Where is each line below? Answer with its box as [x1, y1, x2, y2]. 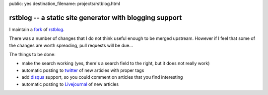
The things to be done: [9, 52, 56, 58]
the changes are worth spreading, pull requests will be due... [9, 42, 134, 48]
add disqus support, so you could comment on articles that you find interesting [21, 74, 183, 80]
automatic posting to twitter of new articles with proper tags [21, 67, 144, 73]
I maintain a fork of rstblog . [9, 26, 65, 32]
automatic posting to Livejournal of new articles [21, 81, 119, 87]
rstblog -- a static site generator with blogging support [9, 13, 182, 22]
